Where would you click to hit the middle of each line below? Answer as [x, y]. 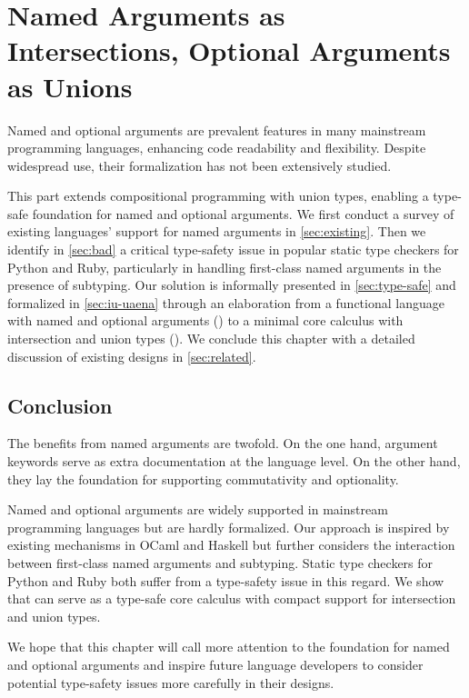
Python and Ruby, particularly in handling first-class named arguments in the [225, 267]
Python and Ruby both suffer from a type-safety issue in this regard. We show [226, 580]
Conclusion [60, 405]
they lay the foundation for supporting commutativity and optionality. [203, 479]
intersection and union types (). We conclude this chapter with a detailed [211, 339]
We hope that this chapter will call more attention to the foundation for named [229, 647]
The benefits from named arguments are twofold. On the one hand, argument [223, 443]
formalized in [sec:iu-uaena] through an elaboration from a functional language [226, 302]
